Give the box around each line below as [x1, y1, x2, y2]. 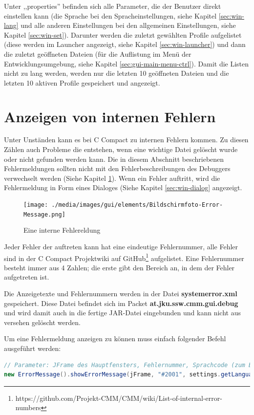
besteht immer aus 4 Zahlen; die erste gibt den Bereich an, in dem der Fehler [4, 262, 235, 272]
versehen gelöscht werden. [4, 317, 81, 327]
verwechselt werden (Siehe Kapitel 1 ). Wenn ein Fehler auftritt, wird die [4, 173, 220, 183]
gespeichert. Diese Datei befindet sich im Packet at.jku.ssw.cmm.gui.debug [4, 298, 238, 308]
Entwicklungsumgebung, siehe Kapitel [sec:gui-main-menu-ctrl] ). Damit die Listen [4, 58, 249, 68]
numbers [15, 402, 41, 413]
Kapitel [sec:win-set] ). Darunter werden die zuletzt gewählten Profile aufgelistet [4, 29, 242, 40]
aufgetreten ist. [4, 272, 49, 282]
